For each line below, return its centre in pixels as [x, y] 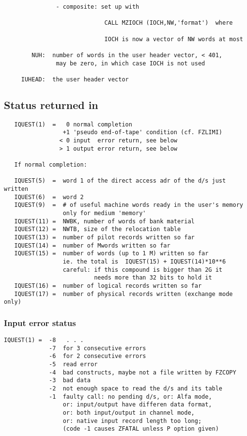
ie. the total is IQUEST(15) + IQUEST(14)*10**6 [144, 261]
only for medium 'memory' [104, 213]
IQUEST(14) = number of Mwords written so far [92, 245]
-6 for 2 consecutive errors [98, 356]
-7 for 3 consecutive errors [98, 348]
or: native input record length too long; [132, 421]
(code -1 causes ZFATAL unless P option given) [141, 429]
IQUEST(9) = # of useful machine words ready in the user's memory [129, 205]
